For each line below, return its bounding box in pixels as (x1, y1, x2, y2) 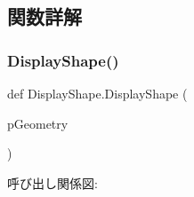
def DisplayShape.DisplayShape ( (7, 84, 188, 102)
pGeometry (7, 114, 69, 132)
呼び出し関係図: (7, 173, 98, 192)
